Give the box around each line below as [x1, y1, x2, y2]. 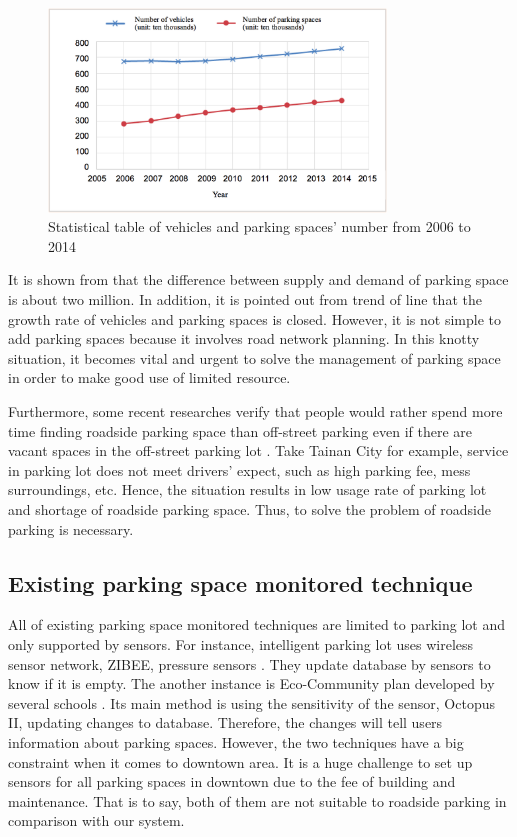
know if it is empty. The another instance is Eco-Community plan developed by [8, 673, 495, 694]
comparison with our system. [8, 810, 185, 831]
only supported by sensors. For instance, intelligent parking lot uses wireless [8, 634, 474, 654]
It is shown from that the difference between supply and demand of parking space [8, 269, 509, 290]
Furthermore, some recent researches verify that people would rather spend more [8, 401, 503, 422]
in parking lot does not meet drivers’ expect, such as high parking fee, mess [8, 459, 471, 480]
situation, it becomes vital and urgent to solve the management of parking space [8, 347, 501, 368]
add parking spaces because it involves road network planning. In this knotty [8, 328, 480, 349]
